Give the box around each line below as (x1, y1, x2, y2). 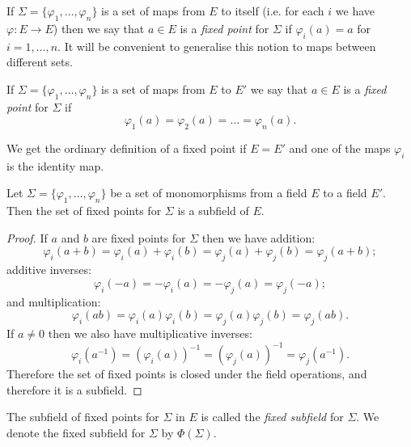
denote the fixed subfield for (6, 424, 146, 441)
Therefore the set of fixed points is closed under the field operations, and (6, 365, 367, 382)
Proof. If (6, 229, 48, 246)
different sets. (6, 53, 73, 70)
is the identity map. (6, 157, 104, 174)
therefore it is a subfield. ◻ (6, 381, 142, 398)
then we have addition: (201, 229, 316, 246)
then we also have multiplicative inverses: (48, 324, 252, 341)
